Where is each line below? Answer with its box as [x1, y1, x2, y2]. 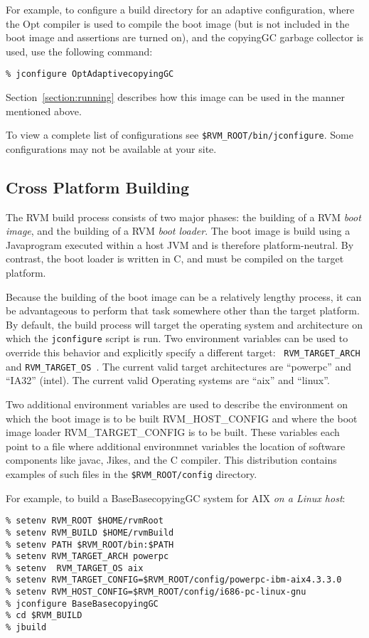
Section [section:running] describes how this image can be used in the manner [6, 90, 345, 105]
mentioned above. [6, 103, 82, 118]
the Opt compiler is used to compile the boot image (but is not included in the [6, 16, 350, 31]
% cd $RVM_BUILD [6, 610, 82, 621]
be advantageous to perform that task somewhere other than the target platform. [6, 303, 360, 318]
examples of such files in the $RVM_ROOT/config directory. [6, 466, 257, 481]
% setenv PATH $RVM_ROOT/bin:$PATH [6, 539, 174, 550]
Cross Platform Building [6, 176, 190, 198]
